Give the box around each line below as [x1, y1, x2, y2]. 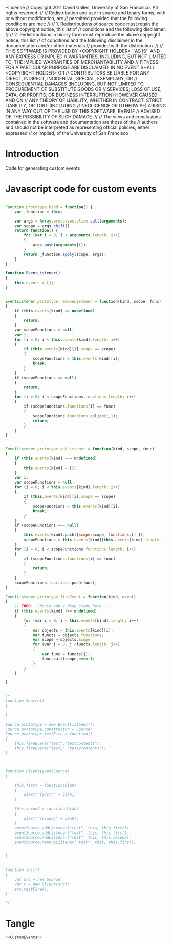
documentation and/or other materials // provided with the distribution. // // [5, 43, 163, 48]
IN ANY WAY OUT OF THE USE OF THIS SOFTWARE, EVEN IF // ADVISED [5, 108, 160, 114]
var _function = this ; [14, 209, 63, 214]
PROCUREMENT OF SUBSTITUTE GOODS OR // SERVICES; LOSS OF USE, [5, 86, 162, 92]
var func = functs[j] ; [41, 652, 91, 657]
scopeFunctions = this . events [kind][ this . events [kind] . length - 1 [24, 537, 168, 542]
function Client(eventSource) [5, 768, 70, 774]
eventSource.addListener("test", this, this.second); [14, 835, 132, 840]
